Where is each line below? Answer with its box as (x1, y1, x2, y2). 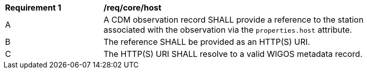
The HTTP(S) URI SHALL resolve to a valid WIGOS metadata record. (104, 49, 362, 59)
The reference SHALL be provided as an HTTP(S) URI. (104, 37, 310, 47)
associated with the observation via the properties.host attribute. (104, 25, 352, 35)
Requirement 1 (5, 3, 61, 13)
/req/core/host (104, 3, 161, 13)
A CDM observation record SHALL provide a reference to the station (104, 15, 364, 25)
